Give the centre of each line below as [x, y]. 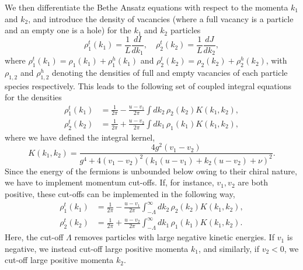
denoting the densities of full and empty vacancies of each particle [170, 73]
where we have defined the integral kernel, [80, 137]
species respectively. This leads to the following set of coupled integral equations [148, 85]
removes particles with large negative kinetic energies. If [174, 237]
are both [253, 182]
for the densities [33, 97]
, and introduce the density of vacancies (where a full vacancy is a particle [161, 18]
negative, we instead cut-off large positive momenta [97, 248]
